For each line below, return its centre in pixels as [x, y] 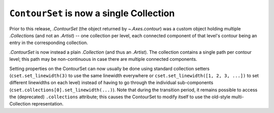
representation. [48, 104]
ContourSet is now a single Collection [92, 13]
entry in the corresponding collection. [49, 43]
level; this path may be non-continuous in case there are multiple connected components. [103, 59]
